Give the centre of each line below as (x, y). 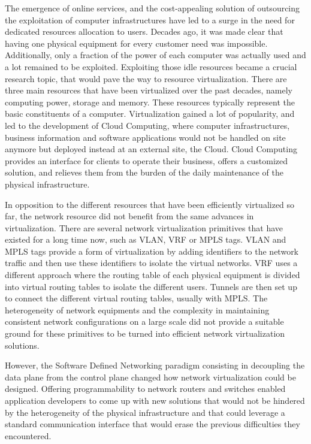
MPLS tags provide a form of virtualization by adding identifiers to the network (152, 251)
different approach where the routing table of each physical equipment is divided (153, 275)
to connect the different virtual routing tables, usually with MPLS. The (136, 298)
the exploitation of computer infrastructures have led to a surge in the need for (150, 19)
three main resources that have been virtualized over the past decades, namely (149, 90)
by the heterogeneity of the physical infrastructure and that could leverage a (145, 412)
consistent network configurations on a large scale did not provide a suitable (144, 321)
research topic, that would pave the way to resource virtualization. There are (146, 78)
